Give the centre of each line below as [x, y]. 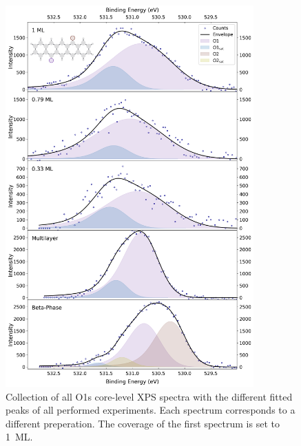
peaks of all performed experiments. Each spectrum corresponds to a [150, 410]
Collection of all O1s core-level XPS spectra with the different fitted [149, 396]
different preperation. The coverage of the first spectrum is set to [143, 423]
